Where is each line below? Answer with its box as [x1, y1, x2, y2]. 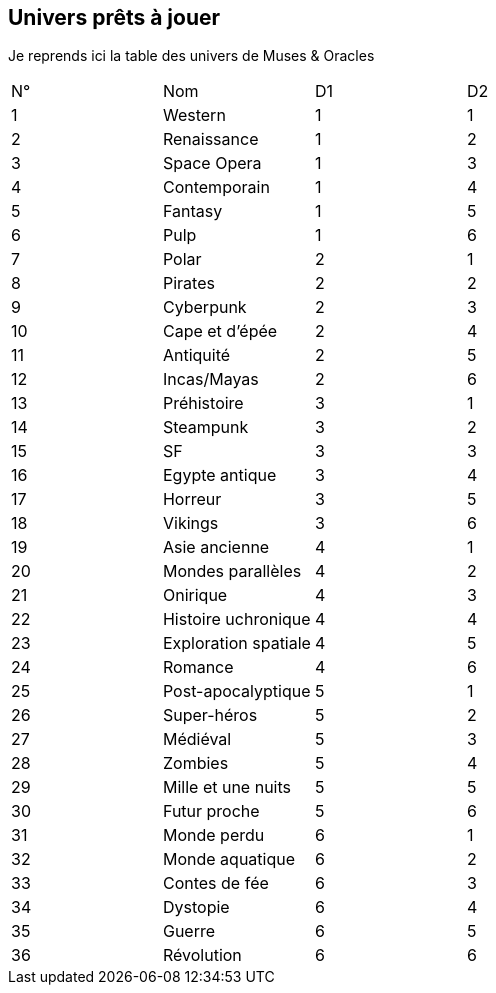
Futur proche [162, 801, 260, 822]
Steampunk [162, 417, 249, 438]
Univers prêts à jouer [8, 5, 221, 30]
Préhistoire [162, 393, 244, 414]
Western [162, 105, 226, 126]
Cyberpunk [162, 297, 247, 318]
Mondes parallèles [162, 561, 302, 582]
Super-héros [162, 705, 258, 726]
